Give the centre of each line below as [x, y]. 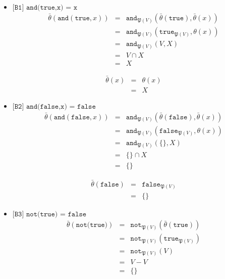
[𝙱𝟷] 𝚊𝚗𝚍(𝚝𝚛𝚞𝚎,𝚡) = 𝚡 [45, 8]
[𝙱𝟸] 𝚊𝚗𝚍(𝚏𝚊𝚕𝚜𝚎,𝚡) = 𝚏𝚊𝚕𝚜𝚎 [54, 106]
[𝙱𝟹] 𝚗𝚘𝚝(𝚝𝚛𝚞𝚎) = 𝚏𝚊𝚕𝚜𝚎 [49, 215]
